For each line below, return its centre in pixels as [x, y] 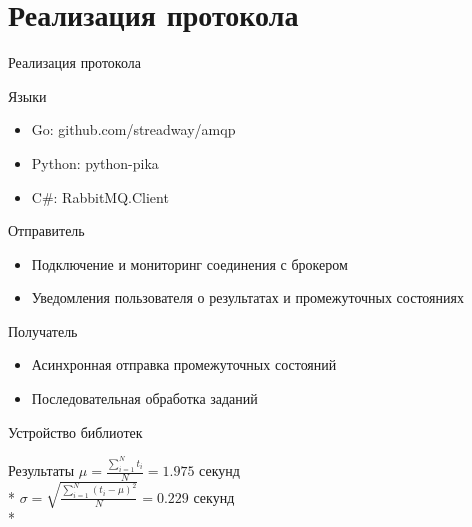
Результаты [41, 470]
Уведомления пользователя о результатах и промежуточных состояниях [247, 297]
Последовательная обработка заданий [144, 398]
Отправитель [46, 230]
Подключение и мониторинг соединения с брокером [189, 263]
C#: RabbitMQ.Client [100, 196]
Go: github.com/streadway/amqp [133, 129]
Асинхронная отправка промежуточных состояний [184, 364]
